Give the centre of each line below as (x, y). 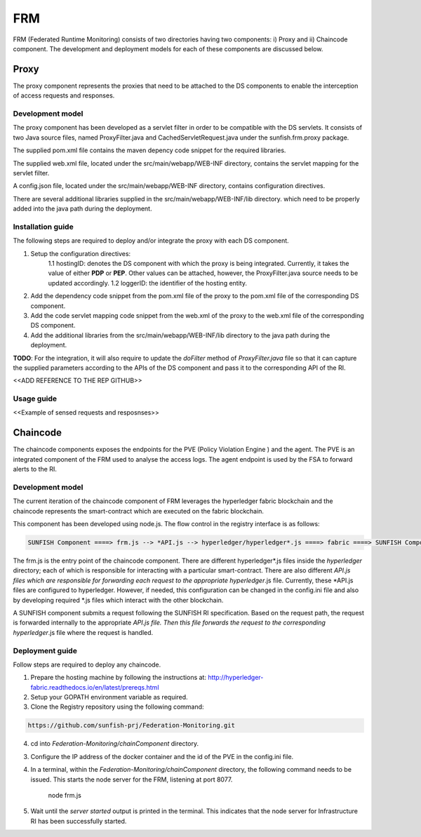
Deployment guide (45, 650)
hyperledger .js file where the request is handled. (83, 632)
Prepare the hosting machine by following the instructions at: (119, 678)
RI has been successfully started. (79, 821)
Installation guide (43, 227)
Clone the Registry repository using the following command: (117, 707)
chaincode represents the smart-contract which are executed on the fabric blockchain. (139, 511)
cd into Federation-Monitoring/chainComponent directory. (115, 744)
